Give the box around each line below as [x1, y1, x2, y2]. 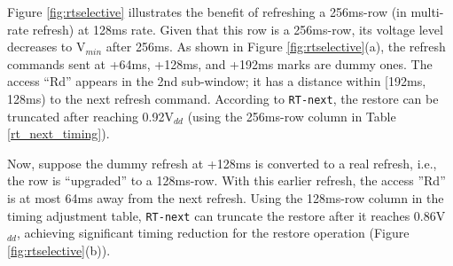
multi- [410, 3, 444, 20]
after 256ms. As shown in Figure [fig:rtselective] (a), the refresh [105, 37, 446, 56]
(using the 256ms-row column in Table [187, 106, 396, 125]
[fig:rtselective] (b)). [7, 240, 111, 259]
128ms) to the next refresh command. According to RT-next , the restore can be [7, 89, 439, 107]
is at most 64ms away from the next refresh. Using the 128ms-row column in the [7, 189, 444, 207]
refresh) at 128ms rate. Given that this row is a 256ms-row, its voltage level [32, 20, 443, 38]
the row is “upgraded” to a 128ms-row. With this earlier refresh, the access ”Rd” [7, 171, 446, 190]
